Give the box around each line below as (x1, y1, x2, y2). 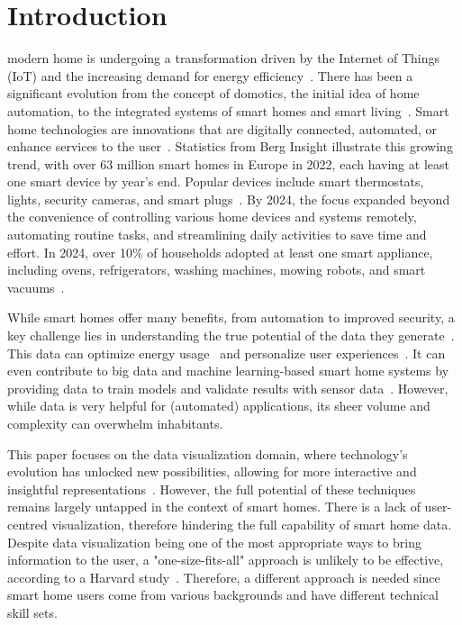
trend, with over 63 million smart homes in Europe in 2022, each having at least (7, 154, 449, 173)
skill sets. (7, 602, 58, 621)
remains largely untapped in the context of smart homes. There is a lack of (7, 497, 421, 516)
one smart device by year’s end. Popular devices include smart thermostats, (7, 172, 424, 191)
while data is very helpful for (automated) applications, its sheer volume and (7, 396, 430, 415)
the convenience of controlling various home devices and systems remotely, (7, 207, 417, 226)
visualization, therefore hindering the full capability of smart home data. (51, 514, 452, 533)
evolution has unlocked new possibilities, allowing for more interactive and (7, 462, 417, 481)
